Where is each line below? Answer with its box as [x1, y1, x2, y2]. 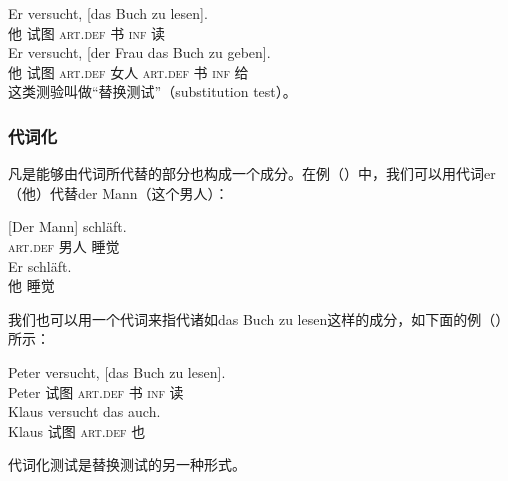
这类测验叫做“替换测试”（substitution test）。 [8, 81, 297, 102]
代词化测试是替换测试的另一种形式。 [8, 454, 246, 475]
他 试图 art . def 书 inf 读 [8, 22, 166, 43]
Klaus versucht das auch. [8, 401, 161, 422]
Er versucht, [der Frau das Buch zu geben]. [8, 42, 271, 63]
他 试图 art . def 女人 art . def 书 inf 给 [8, 61, 249, 82]
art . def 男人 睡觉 [8, 235, 120, 256]
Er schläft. [8, 255, 72, 276]
